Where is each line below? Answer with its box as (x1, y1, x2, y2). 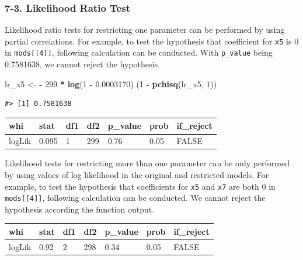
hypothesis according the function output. (5, 203, 155, 215)
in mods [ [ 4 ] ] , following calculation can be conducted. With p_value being (5, 46, 273, 59)
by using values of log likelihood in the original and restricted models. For (5, 168, 269, 180)
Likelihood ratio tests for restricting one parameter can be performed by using (5, 23, 285, 36)
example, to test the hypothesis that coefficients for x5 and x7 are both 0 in (5, 180, 276, 192)
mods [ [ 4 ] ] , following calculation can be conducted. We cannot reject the (5, 191, 266, 204)
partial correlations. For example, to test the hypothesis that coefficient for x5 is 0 (5, 35, 299, 47)
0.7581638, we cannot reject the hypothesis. (5, 58, 160, 70)
